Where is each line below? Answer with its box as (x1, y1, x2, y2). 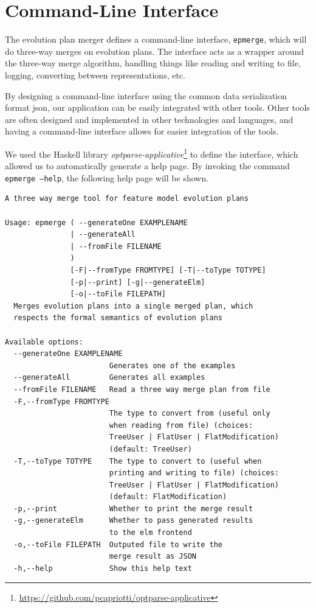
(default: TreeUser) (109, 444, 192, 453)
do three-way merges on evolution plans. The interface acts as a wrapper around (5, 44, 304, 57)
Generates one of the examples (109, 361, 236, 370)
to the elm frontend (109, 528, 192, 537)
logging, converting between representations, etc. (5, 68, 185, 81)
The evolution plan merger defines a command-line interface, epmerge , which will (5, 33, 307, 46)
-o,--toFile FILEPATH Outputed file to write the (13, 540, 222, 549)
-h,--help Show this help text (13, 564, 192, 573)
